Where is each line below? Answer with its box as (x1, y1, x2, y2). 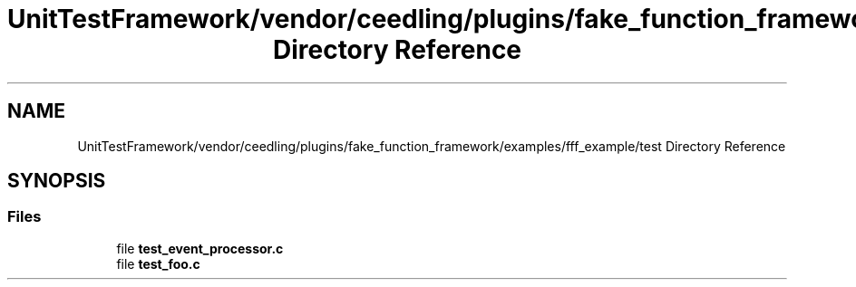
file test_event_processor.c (116, 240, 284, 256)
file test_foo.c (116, 255, 200, 272)
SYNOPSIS (7, 169, 106, 193)
